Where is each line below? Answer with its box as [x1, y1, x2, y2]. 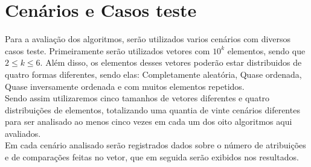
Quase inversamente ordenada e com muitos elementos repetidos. [5, 80, 245, 92]
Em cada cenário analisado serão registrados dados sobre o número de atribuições [5, 139, 306, 151]
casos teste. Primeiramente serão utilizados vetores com [5, 44, 210, 57]
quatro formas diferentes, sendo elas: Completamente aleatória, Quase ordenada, [5, 68, 302, 80]
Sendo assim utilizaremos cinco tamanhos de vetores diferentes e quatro [5, 92, 270, 104]
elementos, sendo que [227, 44, 306, 57]
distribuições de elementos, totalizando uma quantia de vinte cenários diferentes [5, 103, 300, 116]
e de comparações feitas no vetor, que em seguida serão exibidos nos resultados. [5, 151, 299, 163]
